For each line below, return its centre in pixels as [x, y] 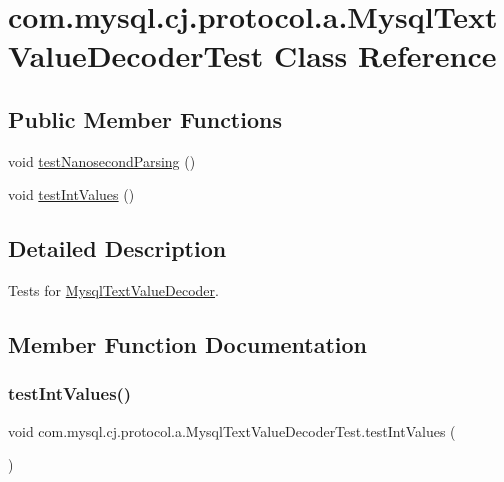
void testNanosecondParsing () [102, 160]
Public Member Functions [145, 118]
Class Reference [385, 55]
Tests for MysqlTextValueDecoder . [113, 290]
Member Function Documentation [188, 344]
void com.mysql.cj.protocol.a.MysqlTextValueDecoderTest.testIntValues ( [232, 430]
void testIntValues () [71, 194]
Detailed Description [117, 248]
